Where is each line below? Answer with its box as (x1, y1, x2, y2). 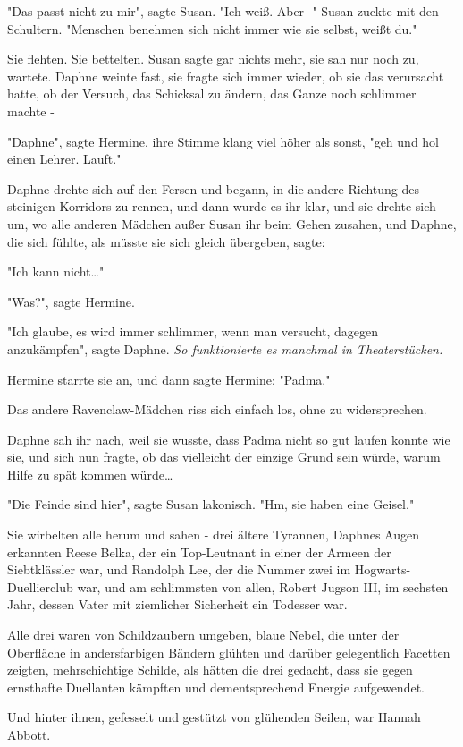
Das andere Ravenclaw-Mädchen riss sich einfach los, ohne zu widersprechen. (7, 400, 427, 419)
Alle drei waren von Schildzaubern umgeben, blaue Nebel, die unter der (7, 625, 400, 644)
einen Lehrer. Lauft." (7, 149, 122, 168)
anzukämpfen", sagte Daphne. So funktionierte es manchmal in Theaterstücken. (7, 339, 443, 358)
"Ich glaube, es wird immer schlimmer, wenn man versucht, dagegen (7, 322, 379, 341)
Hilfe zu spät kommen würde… (7, 464, 173, 483)
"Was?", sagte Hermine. (7, 292, 135, 310)
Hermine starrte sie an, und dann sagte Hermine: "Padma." (7, 369, 331, 388)
